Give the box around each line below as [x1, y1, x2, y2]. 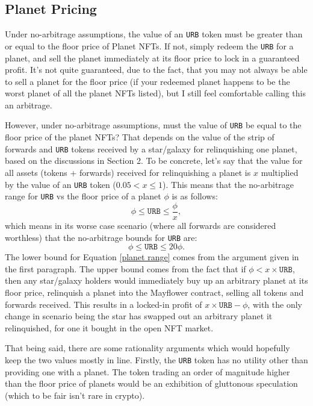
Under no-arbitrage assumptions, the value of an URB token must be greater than [5, 28, 303, 40]
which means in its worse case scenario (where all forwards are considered [5, 219, 276, 231]
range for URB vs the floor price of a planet [5, 190, 161, 202]
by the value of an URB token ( [5, 178, 116, 190]
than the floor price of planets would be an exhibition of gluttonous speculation [5, 377, 298, 390]
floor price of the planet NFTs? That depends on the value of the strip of [5, 131, 274, 143]
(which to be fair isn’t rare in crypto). [5, 389, 145, 401]
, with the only [247, 298, 302, 310]
